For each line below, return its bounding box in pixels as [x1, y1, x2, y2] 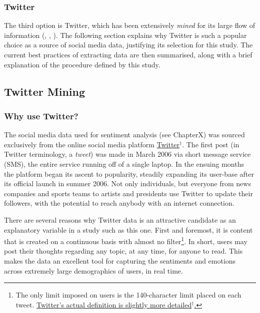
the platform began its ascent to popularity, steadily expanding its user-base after [4, 168, 254, 179]
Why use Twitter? [4, 109, 78, 122]
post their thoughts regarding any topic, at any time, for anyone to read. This [4, 246, 243, 256]
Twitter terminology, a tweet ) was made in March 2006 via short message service [4, 149, 251, 159]
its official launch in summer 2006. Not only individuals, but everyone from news [4, 178, 251, 189]
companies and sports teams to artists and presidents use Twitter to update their [4, 188, 253, 198]
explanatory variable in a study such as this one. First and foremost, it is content [4, 224, 253, 235]
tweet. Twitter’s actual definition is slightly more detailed [15, 299, 192, 310]
